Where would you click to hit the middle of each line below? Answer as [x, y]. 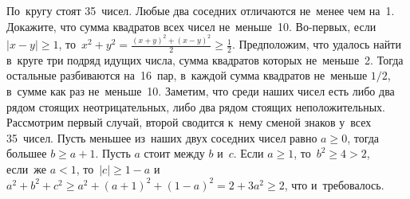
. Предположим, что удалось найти [316, 44]
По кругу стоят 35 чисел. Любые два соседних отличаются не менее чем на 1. [201, 10]
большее [27, 153]
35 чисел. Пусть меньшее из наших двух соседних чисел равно [162, 137]
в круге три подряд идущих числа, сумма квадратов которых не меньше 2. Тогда [205, 59]
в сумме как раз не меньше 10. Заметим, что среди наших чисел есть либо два [201, 91]
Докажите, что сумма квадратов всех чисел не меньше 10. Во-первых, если [191, 26]
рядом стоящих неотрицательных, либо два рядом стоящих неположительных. [196, 106]
